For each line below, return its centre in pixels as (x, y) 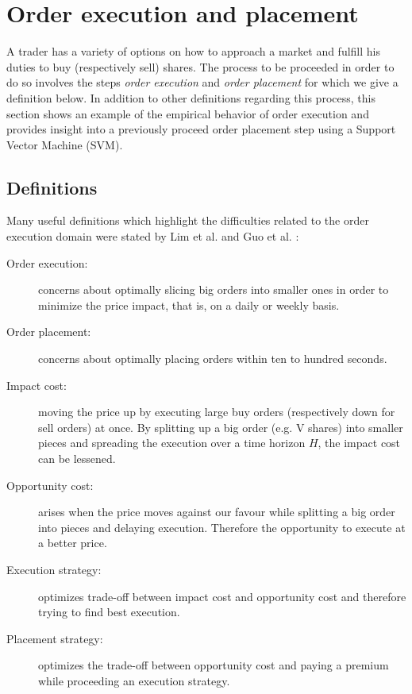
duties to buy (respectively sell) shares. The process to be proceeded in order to (200, 66)
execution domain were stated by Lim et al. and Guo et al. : (153, 236)
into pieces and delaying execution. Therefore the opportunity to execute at (222, 527)
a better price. (73, 543)
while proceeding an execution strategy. (134, 680)
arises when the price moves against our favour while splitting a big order (217, 512)
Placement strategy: (55, 638)
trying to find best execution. (109, 612)
